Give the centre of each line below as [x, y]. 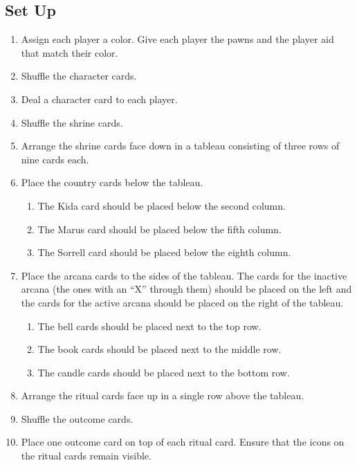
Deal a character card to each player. [99, 99]
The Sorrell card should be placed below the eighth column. [164, 252]
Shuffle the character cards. [79, 76]
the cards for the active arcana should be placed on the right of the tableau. [182, 302]
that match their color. [70, 52]
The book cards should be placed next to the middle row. [159, 349]
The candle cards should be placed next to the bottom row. [164, 372]
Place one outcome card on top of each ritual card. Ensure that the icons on [183, 442]
